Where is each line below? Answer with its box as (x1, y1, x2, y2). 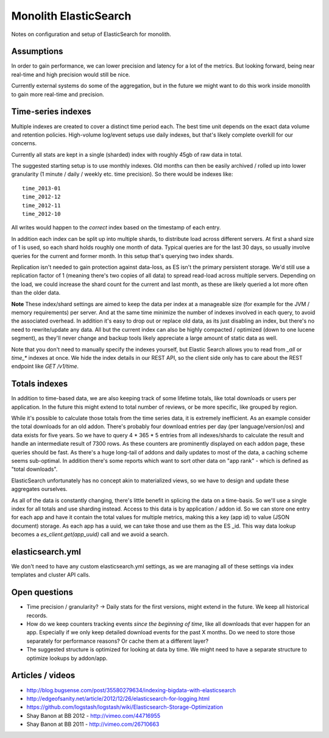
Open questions (11, 587, 73, 598)
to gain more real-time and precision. (11, 90, 105, 98)
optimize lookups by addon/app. (26, 654, 108, 662)
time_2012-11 (22, 202, 61, 209)
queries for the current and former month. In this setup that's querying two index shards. (11, 252, 234, 259)
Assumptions (11, 46, 63, 57)
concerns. (11, 140, 37, 147)
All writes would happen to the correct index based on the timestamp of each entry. (11, 224, 221, 231)
